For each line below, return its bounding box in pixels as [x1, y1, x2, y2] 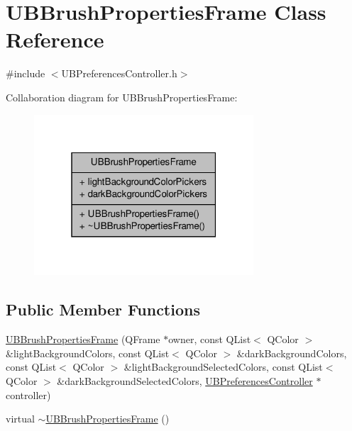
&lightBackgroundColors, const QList [6, 345, 170, 360]
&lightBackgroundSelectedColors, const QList [123, 359, 323, 374]
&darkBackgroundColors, [236, 345, 347, 360]
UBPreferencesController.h [61, 66, 177, 81]
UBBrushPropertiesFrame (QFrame [6, 332, 160, 347]
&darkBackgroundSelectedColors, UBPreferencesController [57, 373, 313, 388]
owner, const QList [168, 332, 251, 347]
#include [6, 66, 45, 81]
